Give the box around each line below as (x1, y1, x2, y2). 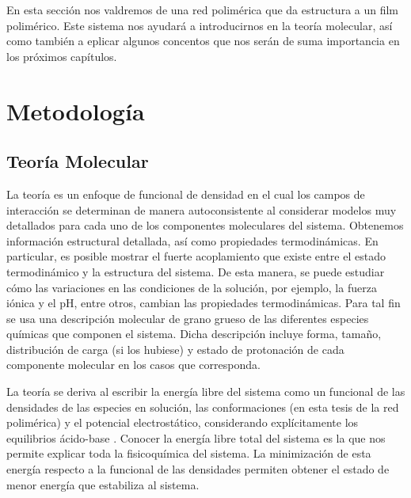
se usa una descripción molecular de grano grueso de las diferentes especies (6, 310, 369, 326)
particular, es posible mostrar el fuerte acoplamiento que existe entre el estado (6, 248, 386, 264)
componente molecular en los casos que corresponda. (6, 356, 261, 373)
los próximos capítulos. (6, 48, 117, 64)
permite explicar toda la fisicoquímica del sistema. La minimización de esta (6, 445, 371, 462)
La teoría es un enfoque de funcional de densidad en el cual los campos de (6, 185, 365, 202)
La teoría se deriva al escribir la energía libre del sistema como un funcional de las (6, 383, 405, 400)
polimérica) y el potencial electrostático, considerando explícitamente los (6, 414, 359, 431)
